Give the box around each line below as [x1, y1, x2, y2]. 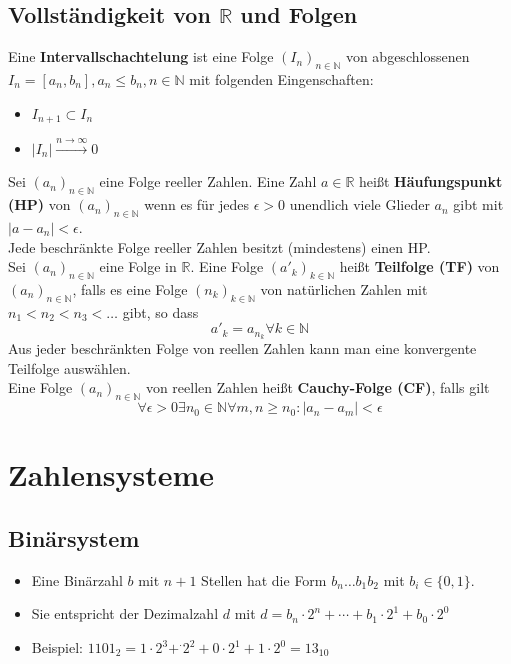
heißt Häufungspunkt [359, 171, 503, 192]
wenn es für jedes [144, 194, 250, 215]
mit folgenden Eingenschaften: [189, 69, 374, 89]
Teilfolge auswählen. [8, 357, 131, 378]
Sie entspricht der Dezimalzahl [31, 603, 219, 624]
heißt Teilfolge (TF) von [339, 256, 500, 277]
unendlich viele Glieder [289, 194, 430, 215]
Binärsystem [8, 523, 140, 554]
